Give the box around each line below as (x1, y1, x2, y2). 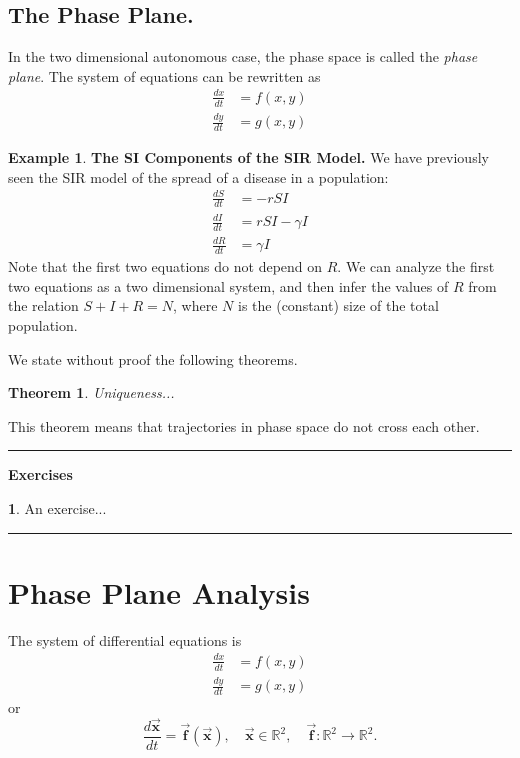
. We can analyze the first (337, 256, 495, 277)
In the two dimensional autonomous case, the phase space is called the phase (8, 46, 478, 67)
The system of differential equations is (8, 629, 242, 650)
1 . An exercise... (8, 498, 107, 518)
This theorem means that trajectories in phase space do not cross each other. (8, 415, 480, 436)
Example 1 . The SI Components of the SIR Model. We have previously (8, 146, 489, 167)
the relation (8, 295, 79, 316)
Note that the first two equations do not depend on (8, 256, 323, 277)
